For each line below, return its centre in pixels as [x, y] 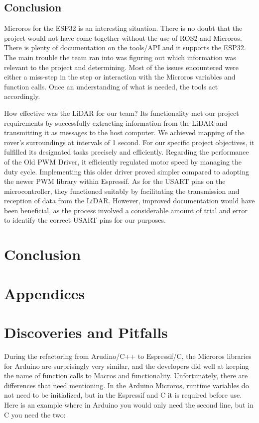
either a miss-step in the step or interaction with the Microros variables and [120, 77]
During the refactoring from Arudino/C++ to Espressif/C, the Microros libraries [128, 356]
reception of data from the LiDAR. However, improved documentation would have [129, 201]
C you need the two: [35, 414]
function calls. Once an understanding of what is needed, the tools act [111, 86]
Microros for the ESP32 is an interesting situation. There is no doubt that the [123, 28]
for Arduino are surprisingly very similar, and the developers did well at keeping [127, 366]
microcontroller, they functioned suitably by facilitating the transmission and [122, 191]
